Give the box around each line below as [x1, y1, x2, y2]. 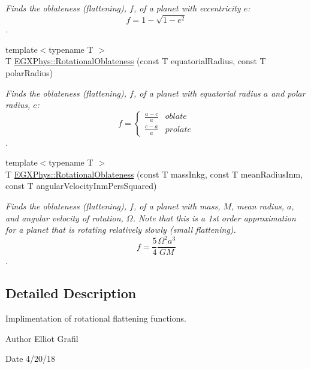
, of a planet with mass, [133, 200, 221, 212]
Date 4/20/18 [5, 352, 56, 365]
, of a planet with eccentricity [133, 2, 241, 14]
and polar [271, 86, 306, 99]
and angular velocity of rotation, [5, 211, 123, 224]
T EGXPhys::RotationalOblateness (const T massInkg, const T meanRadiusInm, [5, 167, 303, 180]
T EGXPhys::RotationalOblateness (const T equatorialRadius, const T [5, 55, 266, 67]
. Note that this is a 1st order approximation [132, 211, 296, 224]
